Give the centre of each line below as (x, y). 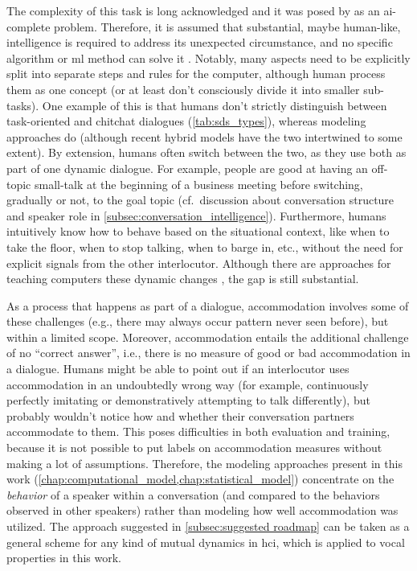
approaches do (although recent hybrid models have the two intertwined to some (204, 136)
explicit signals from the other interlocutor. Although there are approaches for (199, 263)
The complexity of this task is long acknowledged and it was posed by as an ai (200, 10)
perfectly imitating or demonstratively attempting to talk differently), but (188, 400)
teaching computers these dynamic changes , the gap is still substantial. (183, 279)
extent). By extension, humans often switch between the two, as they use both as (206, 152)
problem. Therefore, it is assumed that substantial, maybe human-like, (227, 26)
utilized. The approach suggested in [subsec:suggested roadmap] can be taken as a (208, 526)
